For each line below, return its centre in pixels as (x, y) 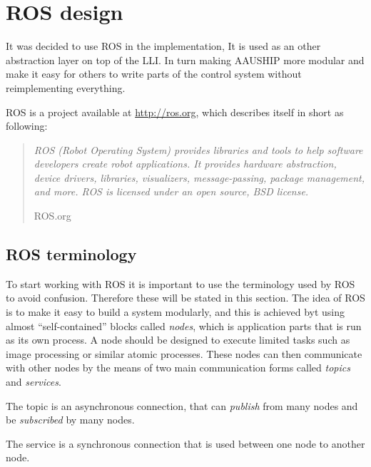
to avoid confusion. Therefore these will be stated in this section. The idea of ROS (185, 298)
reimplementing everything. (66, 87)
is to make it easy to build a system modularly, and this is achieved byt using (176, 312)
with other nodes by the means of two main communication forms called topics (178, 368)
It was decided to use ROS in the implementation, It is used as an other (163, 46)
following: (27, 126)
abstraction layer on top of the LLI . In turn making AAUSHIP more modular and (185, 60)
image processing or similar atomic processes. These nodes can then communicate (184, 353)
